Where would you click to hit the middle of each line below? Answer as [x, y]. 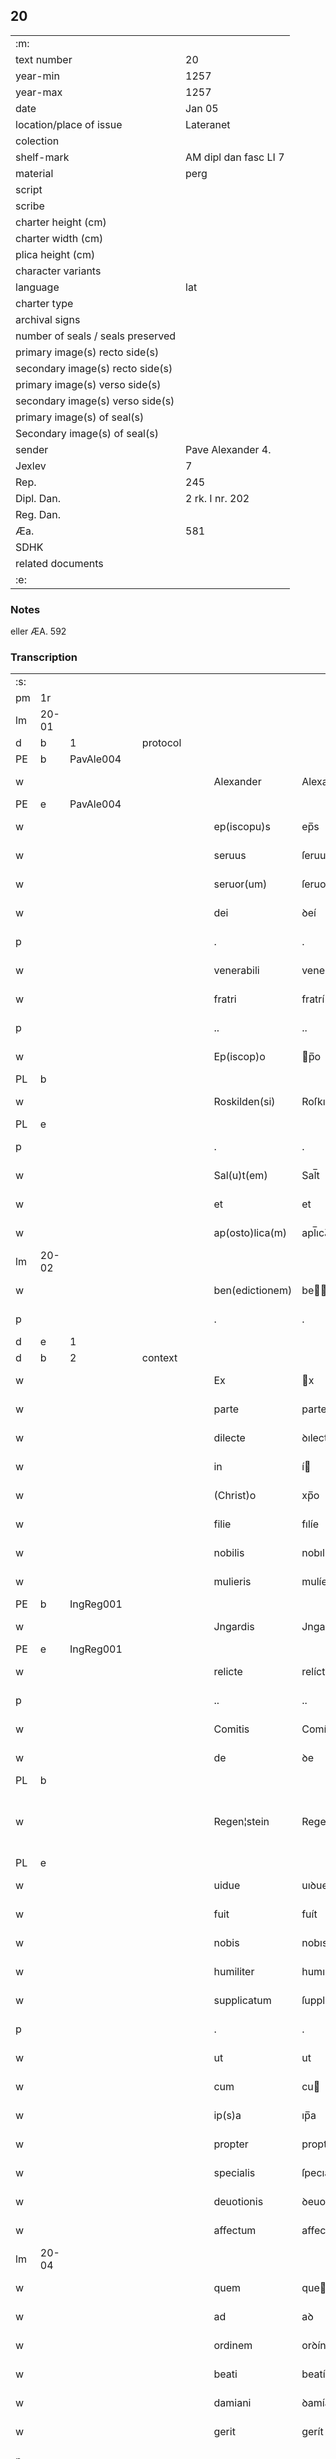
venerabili [236, 971]
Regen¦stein [241, 1822]
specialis [234, 2173]
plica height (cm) [55, 254]
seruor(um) [240, 884]
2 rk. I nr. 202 [217, 498]
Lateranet [208, 124]
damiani [232, 2403]
